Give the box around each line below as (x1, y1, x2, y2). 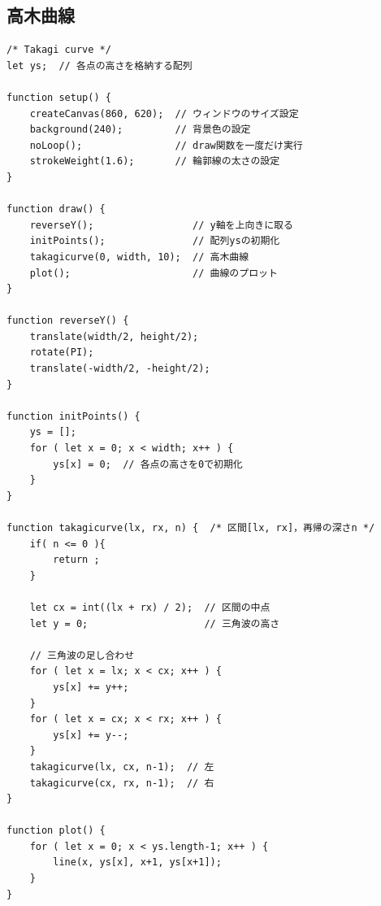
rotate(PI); (29, 346, 94, 359)
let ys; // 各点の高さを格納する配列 (6, 59, 193, 72)
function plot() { (6, 825, 106, 837)
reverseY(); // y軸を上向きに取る (29, 219, 293, 231)
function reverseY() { (6, 315, 129, 327)
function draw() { (6, 203, 106, 216)
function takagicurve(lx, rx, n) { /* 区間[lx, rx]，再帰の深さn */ (6, 522, 375, 534)
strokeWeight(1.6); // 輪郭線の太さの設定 (29, 155, 280, 168)
